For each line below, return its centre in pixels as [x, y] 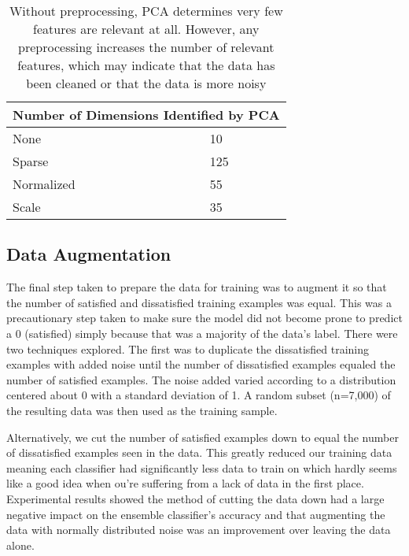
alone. [20, 545]
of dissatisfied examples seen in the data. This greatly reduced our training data [199, 452]
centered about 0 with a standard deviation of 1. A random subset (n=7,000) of [199, 395]
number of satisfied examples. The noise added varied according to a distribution [201, 379]
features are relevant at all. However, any [146, 29]
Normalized [44, 184]
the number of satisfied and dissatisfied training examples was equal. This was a [199, 302]
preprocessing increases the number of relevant [146, 47]
